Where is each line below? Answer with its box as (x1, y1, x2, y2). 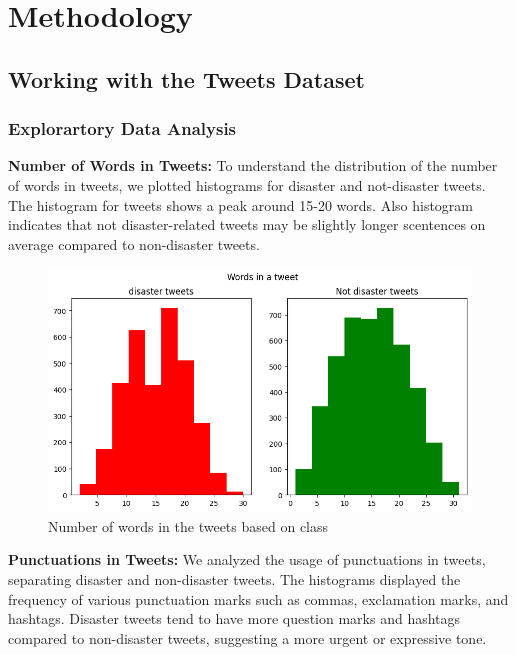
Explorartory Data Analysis (8, 116, 237, 141)
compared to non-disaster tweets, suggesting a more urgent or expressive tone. (8, 627, 487, 648)
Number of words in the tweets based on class (48, 515, 329, 536)
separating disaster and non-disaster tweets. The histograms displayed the (8, 569, 461, 589)
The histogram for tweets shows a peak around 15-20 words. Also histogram (8, 194, 474, 215)
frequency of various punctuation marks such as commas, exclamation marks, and (8, 588, 509, 609)
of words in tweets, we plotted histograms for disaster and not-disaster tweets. (8, 174, 486, 195)
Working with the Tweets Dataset (8, 63, 365, 94)
